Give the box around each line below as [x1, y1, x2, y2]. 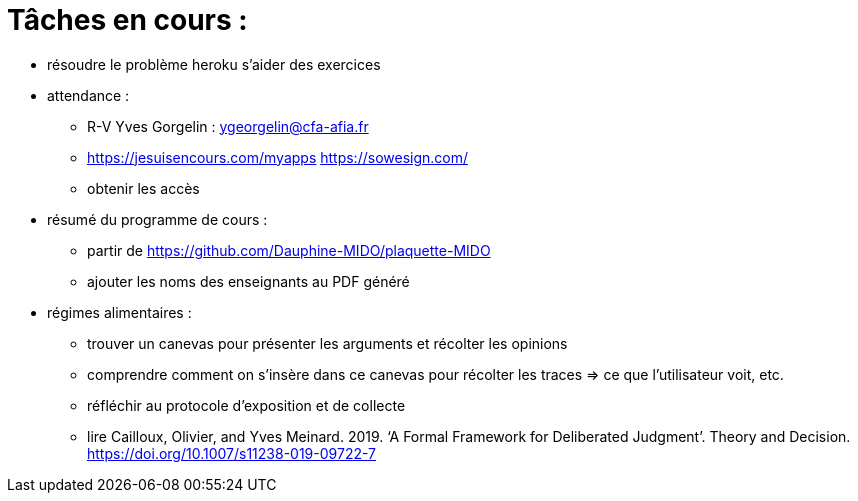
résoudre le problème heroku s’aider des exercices [47, 55, 381, 73]
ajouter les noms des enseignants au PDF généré [87, 272, 410, 290]
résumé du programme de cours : [47, 210, 268, 228]
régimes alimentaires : [47, 303, 192, 321]
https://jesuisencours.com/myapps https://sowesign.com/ [87, 148, 469, 166]
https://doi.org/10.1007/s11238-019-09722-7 [87, 444, 377, 462]
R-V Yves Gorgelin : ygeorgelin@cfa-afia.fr [87, 117, 369, 135]
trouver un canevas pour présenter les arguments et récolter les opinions [87, 334, 568, 352]
